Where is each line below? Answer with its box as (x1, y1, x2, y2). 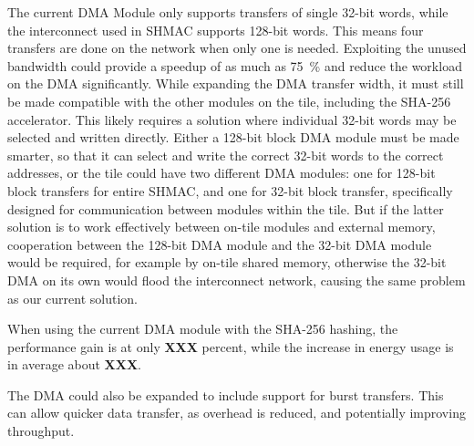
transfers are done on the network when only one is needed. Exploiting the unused (7, 38, 467, 57)
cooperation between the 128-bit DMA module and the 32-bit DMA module (7, 234, 432, 254)
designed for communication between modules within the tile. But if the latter (7, 199, 444, 218)
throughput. (7, 421, 75, 441)
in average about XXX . (7, 355, 142, 374)
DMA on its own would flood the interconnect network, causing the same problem (7, 270, 466, 289)
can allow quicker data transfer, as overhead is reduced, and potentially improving (7, 403, 466, 422)
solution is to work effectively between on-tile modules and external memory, (7, 217, 436, 236)
